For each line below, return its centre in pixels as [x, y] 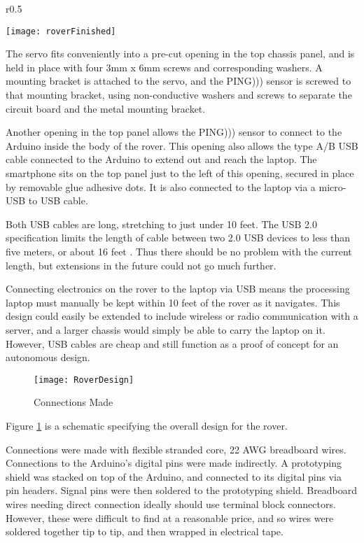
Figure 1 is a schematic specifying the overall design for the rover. [147, 425]
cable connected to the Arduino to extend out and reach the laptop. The [161, 159]
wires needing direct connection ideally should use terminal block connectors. [171, 503]
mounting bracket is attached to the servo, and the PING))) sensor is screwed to [178, 81]
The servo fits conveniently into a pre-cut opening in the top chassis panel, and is [180, 54]
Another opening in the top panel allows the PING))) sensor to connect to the [174, 132]
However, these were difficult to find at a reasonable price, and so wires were [170, 517]
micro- [332, 186]
